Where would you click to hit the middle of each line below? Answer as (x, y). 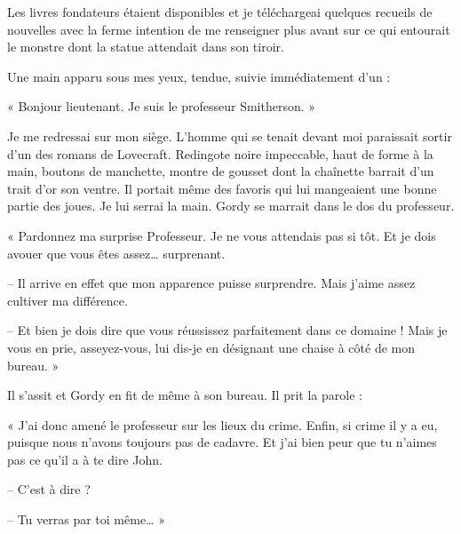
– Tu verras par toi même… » (86, 519)
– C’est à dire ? (49, 489)
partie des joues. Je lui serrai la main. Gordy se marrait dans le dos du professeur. (231, 206)
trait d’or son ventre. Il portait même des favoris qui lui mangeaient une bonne (222, 188)
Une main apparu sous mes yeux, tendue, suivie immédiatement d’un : (199, 76)
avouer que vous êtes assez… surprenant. (116, 253)
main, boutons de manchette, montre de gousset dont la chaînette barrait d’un (221, 171)
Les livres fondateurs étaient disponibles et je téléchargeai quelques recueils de (220, 12)
